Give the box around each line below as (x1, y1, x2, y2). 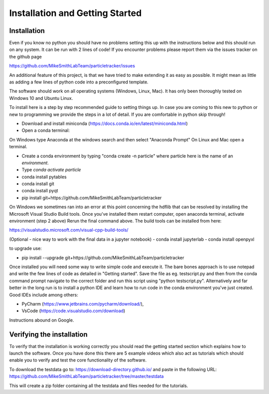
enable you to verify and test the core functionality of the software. (9, 357, 147, 363)
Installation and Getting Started (9, 7, 142, 18)
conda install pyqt (21, 188, 58, 194)
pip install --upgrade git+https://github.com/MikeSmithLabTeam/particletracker (21, 255, 184, 261)
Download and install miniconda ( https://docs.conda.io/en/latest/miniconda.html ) (21, 120, 188, 126)
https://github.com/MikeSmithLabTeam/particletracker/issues (9, 63, 135, 69)
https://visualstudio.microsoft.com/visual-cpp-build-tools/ (9, 227, 129, 233)
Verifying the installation (9, 330, 88, 339)
